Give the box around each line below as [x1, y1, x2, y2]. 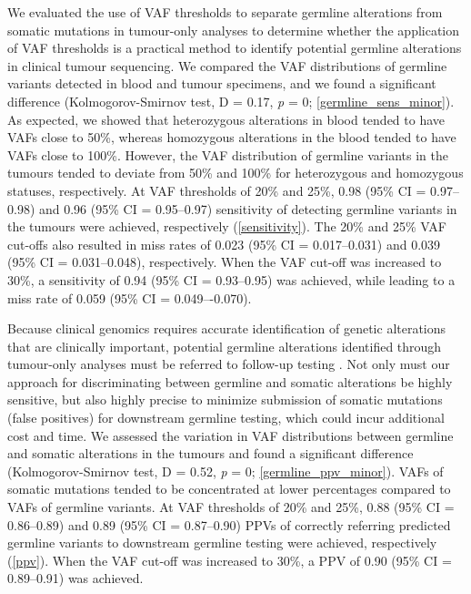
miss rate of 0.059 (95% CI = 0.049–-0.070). [7, 288, 252, 307]
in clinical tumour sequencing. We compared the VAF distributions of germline [7, 56, 447, 75]
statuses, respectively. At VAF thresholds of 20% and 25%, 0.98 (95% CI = [7, 180, 426, 200]
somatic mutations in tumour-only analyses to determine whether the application [7, 20, 460, 39]
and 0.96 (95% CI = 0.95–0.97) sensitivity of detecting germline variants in [38, 199, 457, 218]
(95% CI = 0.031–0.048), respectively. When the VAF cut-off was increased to [7, 252, 442, 271]
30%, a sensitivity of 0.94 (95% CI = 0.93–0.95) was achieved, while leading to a [7, 270, 456, 289]
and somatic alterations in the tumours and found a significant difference [7, 444, 414, 463]
